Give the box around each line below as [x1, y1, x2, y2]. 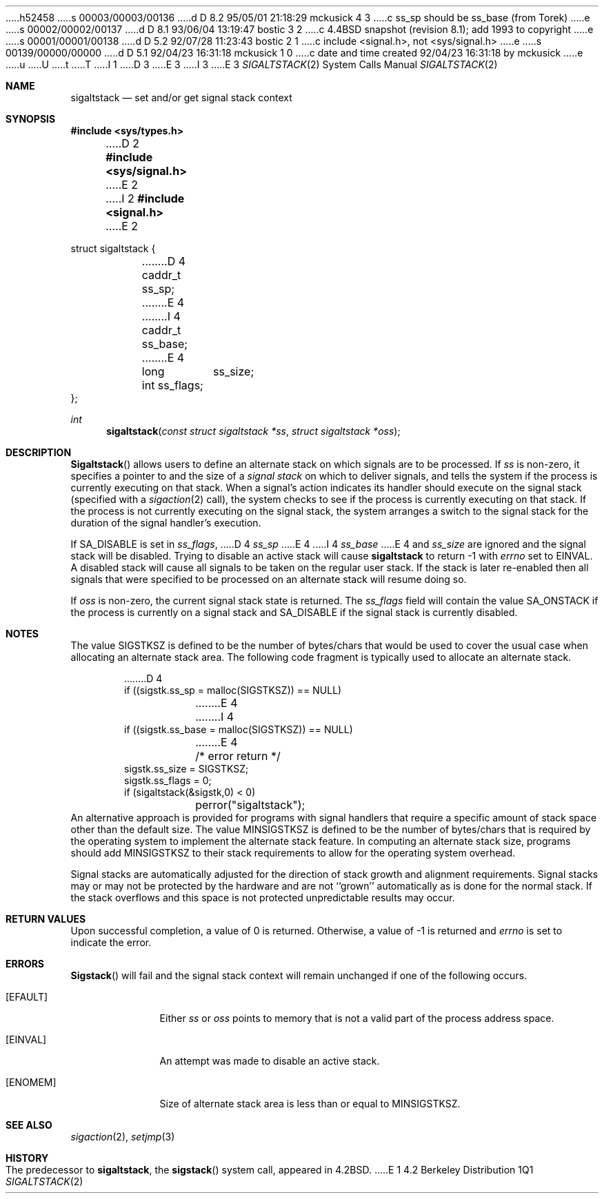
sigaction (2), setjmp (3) [70, 1131, 175, 1142]
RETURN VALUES [6, 913, 86, 925]
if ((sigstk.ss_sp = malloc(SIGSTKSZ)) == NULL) [124, 684, 342, 696]
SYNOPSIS [6, 113, 56, 125]
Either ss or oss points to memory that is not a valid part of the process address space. [159, 1012, 554, 1024]
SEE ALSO [6, 1119, 52, 1131]
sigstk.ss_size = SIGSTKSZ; [124, 763, 249, 775]
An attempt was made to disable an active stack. [159, 1055, 380, 1067]
